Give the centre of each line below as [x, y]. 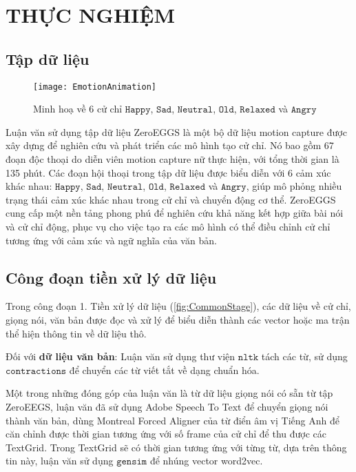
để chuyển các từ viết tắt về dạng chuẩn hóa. [164, 370]
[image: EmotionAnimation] [95, 87]
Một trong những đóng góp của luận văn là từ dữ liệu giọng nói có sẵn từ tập [169, 393]
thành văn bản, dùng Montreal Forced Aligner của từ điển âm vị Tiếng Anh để [172, 420]
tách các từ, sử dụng [304, 356]
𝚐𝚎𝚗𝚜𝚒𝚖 [132, 462]
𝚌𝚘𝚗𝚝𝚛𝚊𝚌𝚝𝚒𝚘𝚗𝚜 [36, 371]
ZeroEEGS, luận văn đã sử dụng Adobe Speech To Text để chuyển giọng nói [167, 406]
